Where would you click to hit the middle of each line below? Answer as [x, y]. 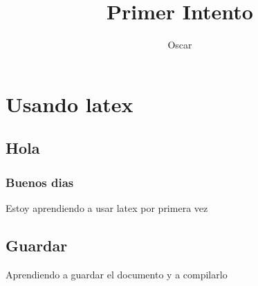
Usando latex [70, 104]
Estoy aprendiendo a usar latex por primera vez [107, 207]
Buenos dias [40, 182]
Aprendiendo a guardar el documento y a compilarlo [117, 274]
